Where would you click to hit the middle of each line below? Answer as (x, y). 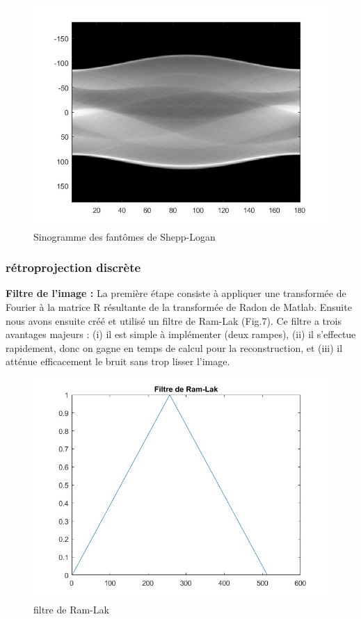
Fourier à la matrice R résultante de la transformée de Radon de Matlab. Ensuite (179, 307)
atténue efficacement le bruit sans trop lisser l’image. (118, 361)
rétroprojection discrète (73, 267)
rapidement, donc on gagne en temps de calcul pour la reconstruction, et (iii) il (174, 347)
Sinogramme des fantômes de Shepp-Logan (125, 236)
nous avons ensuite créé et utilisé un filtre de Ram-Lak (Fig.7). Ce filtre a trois (174, 320)
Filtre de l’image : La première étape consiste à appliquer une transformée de (176, 293)
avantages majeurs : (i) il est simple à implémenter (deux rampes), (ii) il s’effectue (181, 334)
